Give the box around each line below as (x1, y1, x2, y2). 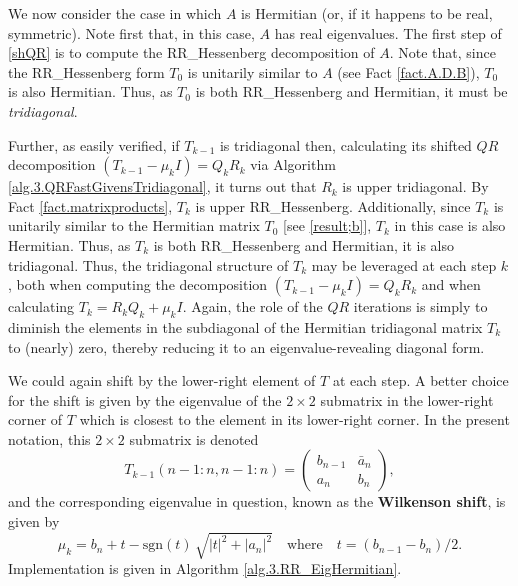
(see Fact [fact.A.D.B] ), (337, 61, 480, 82)
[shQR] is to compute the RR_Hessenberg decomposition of (8, 42, 375, 63)
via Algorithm (250, 154, 336, 175)
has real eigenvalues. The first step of (274, 22, 502, 43)
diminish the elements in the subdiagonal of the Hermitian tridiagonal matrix (8, 316, 483, 337)
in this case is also (394, 215, 506, 236)
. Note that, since (389, 42, 496, 63)
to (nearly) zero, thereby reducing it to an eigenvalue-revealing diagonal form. (8, 336, 485, 357)
